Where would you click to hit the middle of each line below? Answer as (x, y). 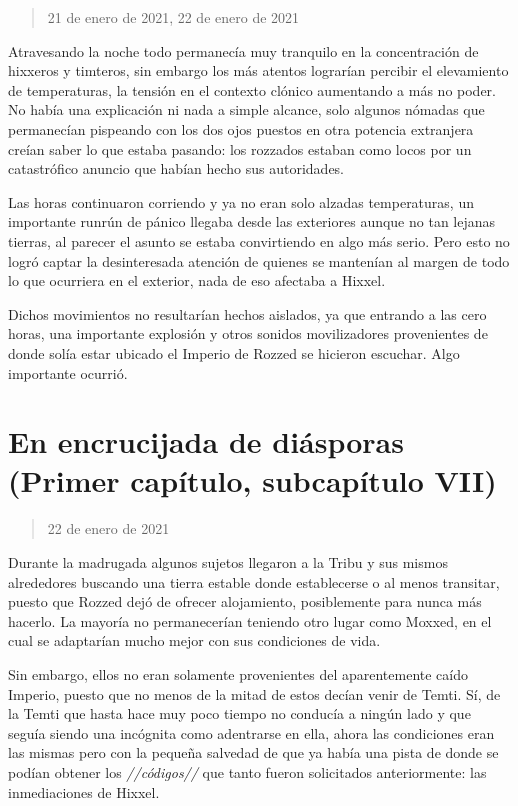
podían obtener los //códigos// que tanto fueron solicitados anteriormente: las (247, 771)
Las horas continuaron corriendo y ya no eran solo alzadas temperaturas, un (241, 201)
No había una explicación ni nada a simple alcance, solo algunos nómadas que (246, 109)
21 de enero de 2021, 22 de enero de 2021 (173, 17)
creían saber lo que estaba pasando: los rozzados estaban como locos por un (240, 148)
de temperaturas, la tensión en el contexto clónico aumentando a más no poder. (252, 89)
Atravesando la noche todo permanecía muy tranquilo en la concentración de (243, 50)
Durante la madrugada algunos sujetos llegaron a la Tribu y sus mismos (228, 562)
